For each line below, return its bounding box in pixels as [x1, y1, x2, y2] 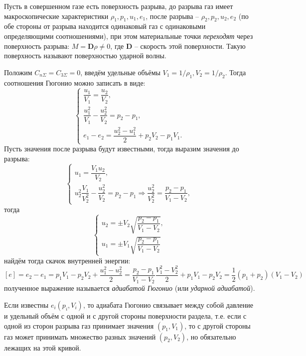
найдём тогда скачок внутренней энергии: [4, 255, 131, 265]
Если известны [4, 300, 49, 310]
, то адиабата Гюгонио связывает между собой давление [83, 300, 253, 310]
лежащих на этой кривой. [4, 342, 81, 353]
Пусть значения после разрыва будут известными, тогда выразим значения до [4, 143, 239, 154]
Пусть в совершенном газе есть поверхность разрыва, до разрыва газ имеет [4, 1, 233, 11]
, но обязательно [186, 331, 236, 342]
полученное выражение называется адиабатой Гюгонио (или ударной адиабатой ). [4, 283, 255, 293]
